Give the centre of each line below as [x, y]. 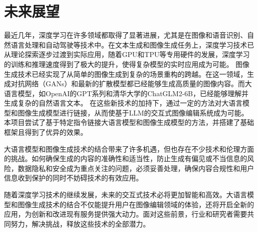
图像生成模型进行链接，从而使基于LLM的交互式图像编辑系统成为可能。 [133, 112]
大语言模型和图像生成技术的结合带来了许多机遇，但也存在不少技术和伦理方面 [129, 148]
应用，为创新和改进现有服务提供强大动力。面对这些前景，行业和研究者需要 [126, 214]
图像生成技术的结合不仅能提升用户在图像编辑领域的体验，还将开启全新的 [136, 204]
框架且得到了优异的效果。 [46, 132]
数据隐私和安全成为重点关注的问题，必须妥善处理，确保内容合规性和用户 [136, 168]
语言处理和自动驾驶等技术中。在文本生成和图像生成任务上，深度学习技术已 [132, 44]
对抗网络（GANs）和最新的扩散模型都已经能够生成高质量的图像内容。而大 [131, 84]
